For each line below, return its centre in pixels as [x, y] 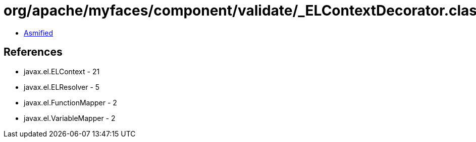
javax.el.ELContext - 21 [62, 71]
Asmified [39, 33]
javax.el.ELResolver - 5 [62, 87]
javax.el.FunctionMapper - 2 [70, 102]
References [33, 52]
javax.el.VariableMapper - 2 [70, 118]
